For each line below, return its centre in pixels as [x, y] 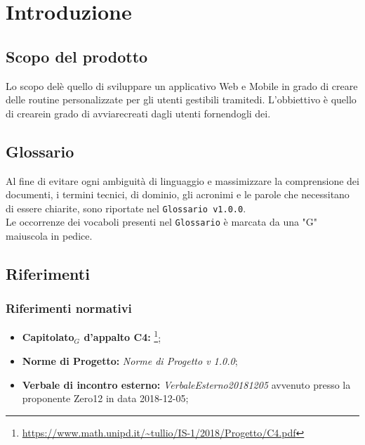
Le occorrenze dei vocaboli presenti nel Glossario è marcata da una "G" [162, 222]
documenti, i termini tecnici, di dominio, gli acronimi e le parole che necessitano [178, 194]
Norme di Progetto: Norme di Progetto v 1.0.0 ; [130, 360]
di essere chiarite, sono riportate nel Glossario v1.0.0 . [126, 208]
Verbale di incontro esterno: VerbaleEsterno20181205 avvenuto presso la [186, 384]
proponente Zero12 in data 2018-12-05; [105, 398]
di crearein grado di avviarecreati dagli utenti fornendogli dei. [138, 113]
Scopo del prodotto [77, 56]
